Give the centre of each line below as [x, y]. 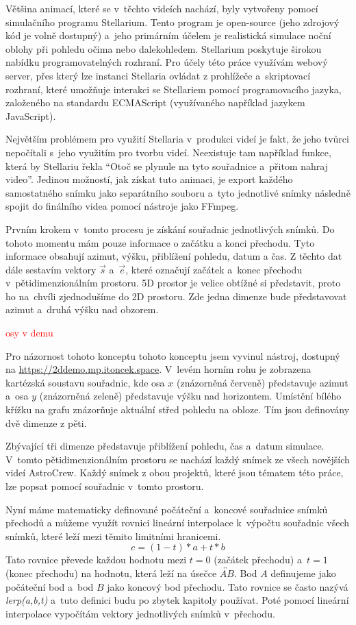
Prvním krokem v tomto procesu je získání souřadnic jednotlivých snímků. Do [170, 229]
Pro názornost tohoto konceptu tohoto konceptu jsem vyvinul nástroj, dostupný [173, 355]
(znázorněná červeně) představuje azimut [262, 382]
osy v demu [29, 333]
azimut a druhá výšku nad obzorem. [82, 309]
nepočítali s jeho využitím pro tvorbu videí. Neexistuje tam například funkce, [168, 152]
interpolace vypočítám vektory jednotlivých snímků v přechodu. [140, 613]
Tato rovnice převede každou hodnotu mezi [96, 560]
